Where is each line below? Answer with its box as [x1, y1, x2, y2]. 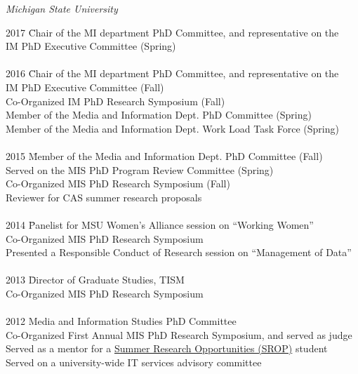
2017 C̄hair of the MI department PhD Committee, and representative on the [6, 25, 339, 39]
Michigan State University [6, 1, 118, 15]
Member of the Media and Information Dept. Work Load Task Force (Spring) [6, 121, 339, 135]
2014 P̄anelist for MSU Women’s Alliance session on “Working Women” [6, 217, 314, 232]
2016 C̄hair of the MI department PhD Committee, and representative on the [6, 66, 339, 81]
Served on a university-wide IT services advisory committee [6, 354, 262, 369]
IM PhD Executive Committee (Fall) [6, 79, 164, 94]
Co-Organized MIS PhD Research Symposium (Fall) [6, 176, 230, 191]
